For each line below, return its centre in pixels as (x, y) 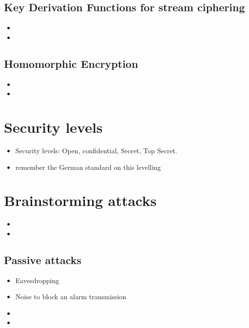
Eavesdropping (37, 280)
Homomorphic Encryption (71, 63)
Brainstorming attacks (80, 200)
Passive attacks (43, 259)
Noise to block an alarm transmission (71, 297)
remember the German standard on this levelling (88, 167)
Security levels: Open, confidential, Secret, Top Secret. (96, 150)
